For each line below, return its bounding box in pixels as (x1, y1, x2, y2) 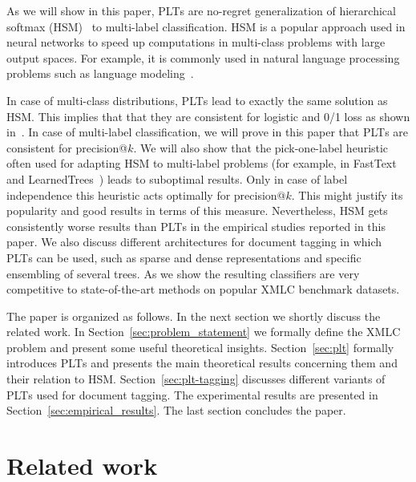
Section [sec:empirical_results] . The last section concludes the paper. (6, 402, 346, 419)
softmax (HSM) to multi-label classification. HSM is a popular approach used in (6, 18, 406, 34)
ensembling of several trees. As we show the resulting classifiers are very (6, 265, 360, 282)
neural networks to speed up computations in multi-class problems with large (6, 34, 386, 51)
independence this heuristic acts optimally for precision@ (6, 186, 286, 203)
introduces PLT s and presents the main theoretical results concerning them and (6, 354, 398, 371)
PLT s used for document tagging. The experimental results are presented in (6, 386, 378, 403)
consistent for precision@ (6, 139, 128, 156)
